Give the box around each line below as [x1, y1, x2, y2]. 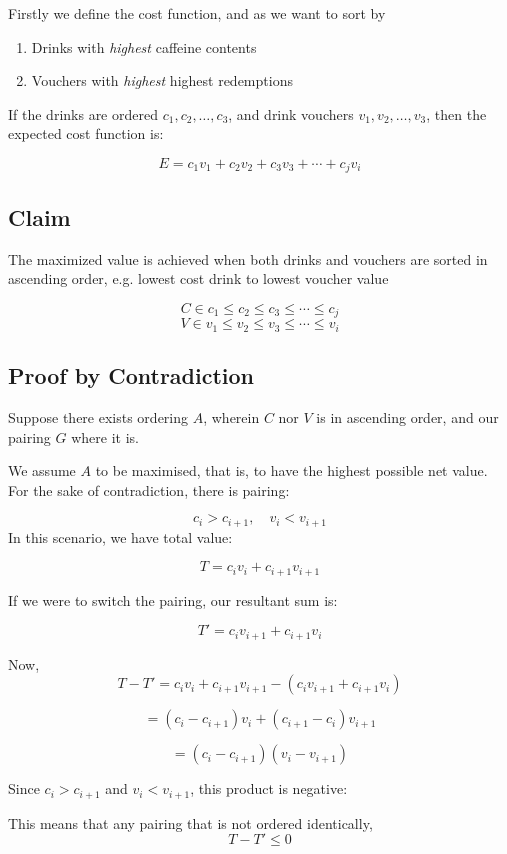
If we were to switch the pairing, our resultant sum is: [8, 589, 338, 610]
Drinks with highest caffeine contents [31, 36, 257, 57]
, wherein [203, 406, 260, 427]
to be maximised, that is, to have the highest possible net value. [95, 460, 488, 481]
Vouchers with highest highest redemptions [31, 70, 293, 91]
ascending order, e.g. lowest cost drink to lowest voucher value [8, 268, 389, 289]
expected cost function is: [8, 123, 164, 144]
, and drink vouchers [228, 103, 354, 124]
